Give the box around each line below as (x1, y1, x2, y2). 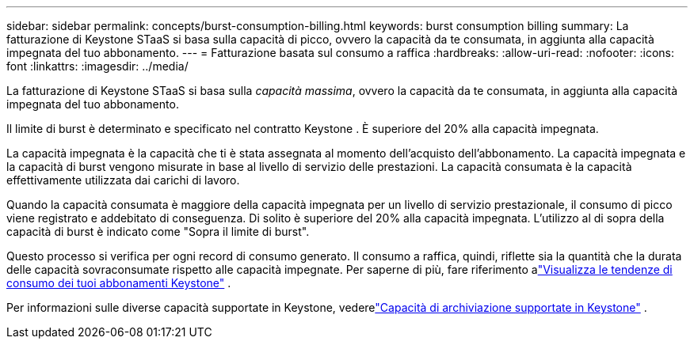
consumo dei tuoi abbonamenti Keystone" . (6, 276, 231, 290)
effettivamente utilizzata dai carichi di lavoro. (6, 173, 240, 187)
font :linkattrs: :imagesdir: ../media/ (6, 59, 189, 73)
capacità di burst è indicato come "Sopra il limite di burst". (6, 225, 310, 238)
